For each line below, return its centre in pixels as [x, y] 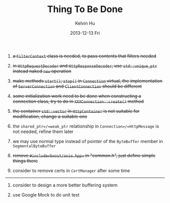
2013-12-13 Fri [85, 33]
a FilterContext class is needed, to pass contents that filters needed [84, 56]
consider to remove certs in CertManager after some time [71, 170]
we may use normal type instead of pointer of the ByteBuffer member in [88, 141]
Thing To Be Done [85, 9]
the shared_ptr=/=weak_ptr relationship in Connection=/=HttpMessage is [86, 126]
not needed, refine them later [43, 131]
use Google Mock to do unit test [46, 194]
